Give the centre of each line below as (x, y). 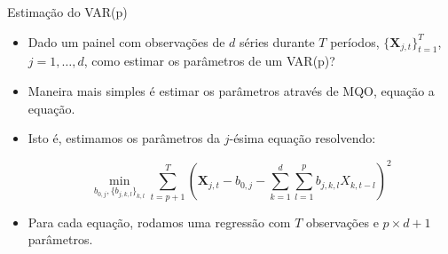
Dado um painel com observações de (126, 41)
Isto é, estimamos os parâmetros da (124, 138)
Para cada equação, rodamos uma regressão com (159, 222)
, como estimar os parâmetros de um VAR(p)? (209, 61)
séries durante (277, 41)
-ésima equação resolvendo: (303, 138)
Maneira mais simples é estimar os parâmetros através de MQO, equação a (231, 90)
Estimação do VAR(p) (67, 12)
